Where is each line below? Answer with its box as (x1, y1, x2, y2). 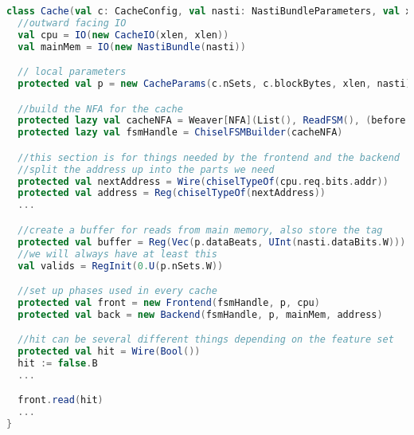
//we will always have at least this (18, 248, 217, 260)
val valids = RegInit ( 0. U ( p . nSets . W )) (18, 260, 224, 272)
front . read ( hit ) (18, 394, 103, 406)
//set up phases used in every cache (18, 285, 217, 297)
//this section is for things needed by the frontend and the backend (18, 151, 400, 163)
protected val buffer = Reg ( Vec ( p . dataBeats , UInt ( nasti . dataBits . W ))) (18, 236, 406, 248)
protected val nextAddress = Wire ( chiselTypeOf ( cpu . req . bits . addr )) (18, 175, 389, 187)
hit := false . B (18, 358, 98, 370)
